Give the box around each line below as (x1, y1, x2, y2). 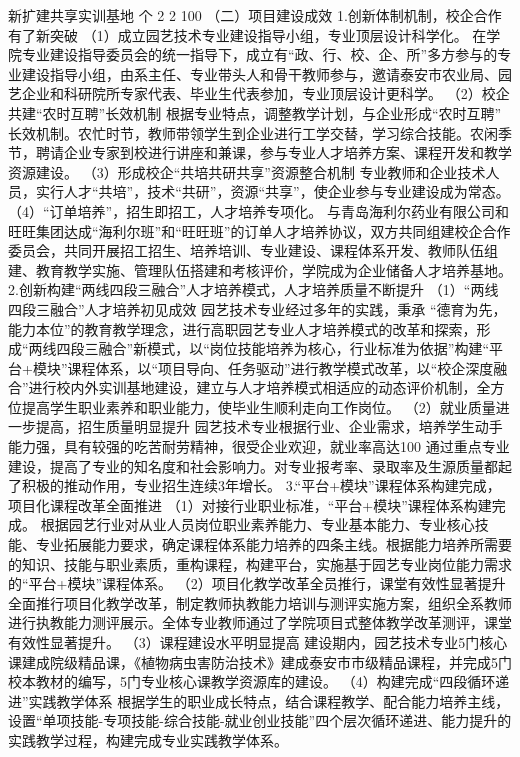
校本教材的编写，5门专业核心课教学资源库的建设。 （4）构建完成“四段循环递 (8, 671, 510, 692)
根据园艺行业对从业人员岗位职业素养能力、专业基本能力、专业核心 (40, 514, 475, 535)
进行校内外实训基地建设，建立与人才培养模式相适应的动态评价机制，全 (28, 377, 491, 398)
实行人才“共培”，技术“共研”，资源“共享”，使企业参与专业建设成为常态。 (35, 181, 510, 202)
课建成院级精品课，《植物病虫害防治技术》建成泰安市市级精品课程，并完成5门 (8, 651, 512, 672)
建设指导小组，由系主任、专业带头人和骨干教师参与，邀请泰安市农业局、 (21, 63, 498, 84)
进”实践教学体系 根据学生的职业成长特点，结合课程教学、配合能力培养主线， (8, 690, 510, 711)
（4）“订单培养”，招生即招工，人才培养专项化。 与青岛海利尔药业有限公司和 (8, 200, 509, 221)
